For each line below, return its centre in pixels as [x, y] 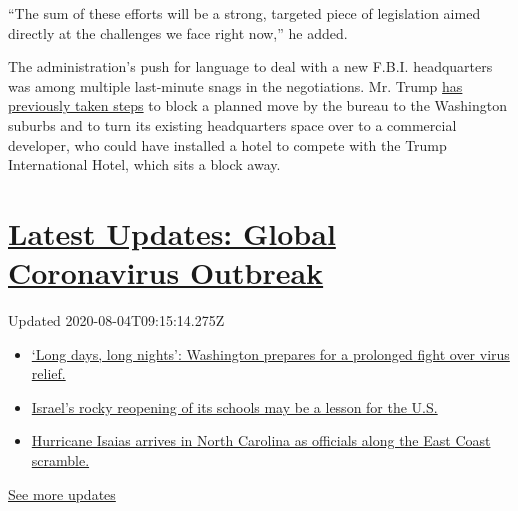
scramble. [60, 460]
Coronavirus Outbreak [166, 272]
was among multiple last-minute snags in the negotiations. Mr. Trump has [235, 85]
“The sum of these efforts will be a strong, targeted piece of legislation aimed [244, 13]
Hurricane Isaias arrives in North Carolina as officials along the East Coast [261, 440]
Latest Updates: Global [172, 232]
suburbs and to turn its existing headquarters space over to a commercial [232, 124]
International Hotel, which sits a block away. [144, 164]
